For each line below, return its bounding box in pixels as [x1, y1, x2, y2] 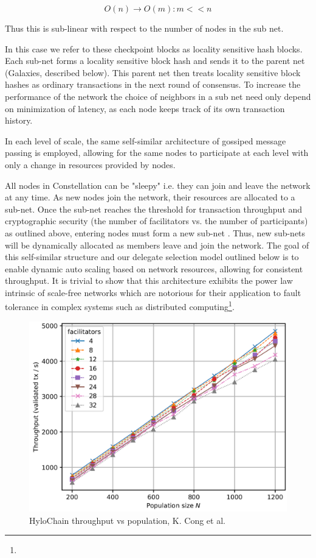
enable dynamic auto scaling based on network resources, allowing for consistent [5, 262, 303, 275]
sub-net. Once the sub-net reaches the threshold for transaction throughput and [5, 202, 303, 215]
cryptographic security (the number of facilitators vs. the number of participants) [5, 214, 308, 227]
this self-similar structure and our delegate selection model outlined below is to [5, 250, 299, 263]
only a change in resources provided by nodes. [5, 158, 176, 171]
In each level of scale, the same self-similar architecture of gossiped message [5, 134, 286, 147]
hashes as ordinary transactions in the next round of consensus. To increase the [5, 78, 301, 91]
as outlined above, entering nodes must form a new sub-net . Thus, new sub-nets [5, 226, 306, 239]
